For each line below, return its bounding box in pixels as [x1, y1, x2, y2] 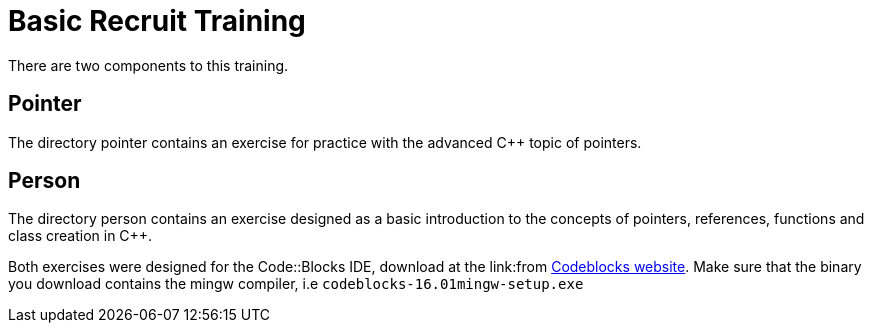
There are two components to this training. [8, 56, 289, 74]
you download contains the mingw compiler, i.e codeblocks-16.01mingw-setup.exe [8, 275, 584, 293]
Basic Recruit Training [8, 4, 306, 38]
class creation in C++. [8, 227, 153, 245]
